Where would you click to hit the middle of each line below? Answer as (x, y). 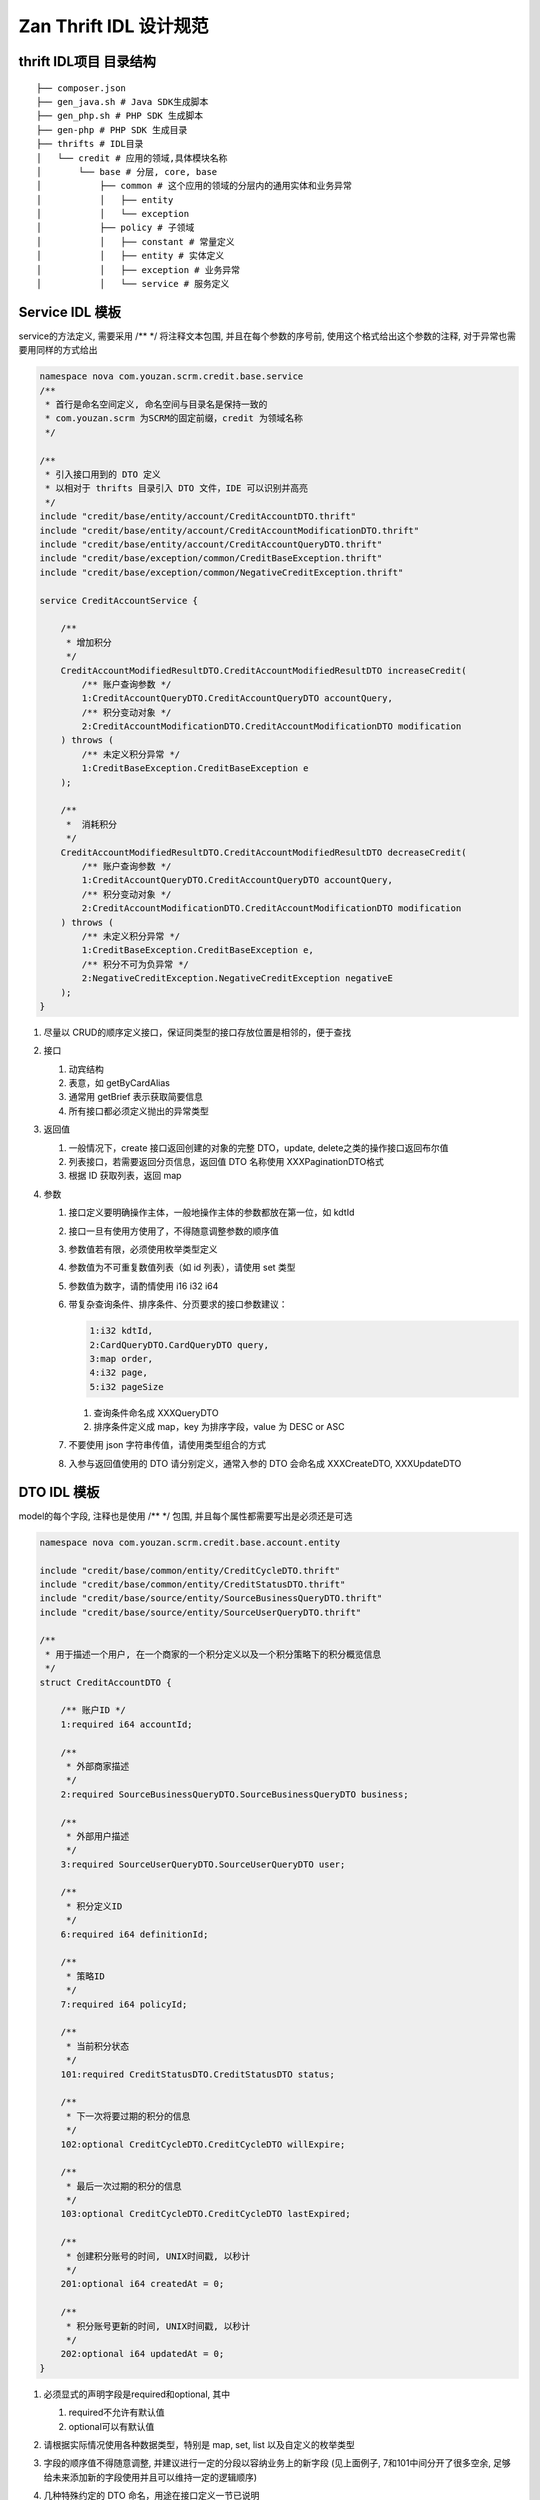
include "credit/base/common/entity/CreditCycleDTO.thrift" (190, 1570)
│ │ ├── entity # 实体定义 (130, 256)
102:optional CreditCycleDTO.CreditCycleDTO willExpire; (203, 2144)
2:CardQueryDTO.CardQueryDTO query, (179, 1344)
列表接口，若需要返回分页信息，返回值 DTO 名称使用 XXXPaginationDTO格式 (226, 1161)
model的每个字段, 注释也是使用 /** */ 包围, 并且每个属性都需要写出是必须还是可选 (185, 1516)
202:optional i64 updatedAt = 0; (142, 2354)
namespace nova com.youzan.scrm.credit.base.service (171, 376)
